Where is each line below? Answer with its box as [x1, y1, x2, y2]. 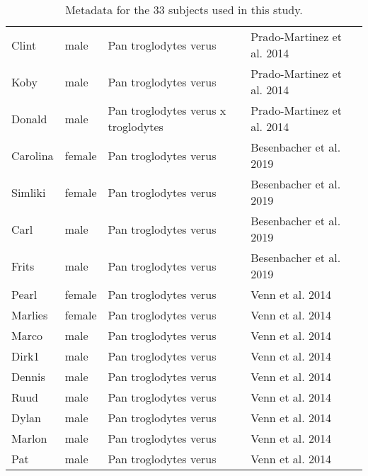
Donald [11, 110, 47, 127]
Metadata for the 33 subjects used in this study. [65, 1, 303, 18]
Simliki [11, 183, 46, 200]
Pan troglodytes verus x [108, 102, 226, 118]
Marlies [11, 307, 48, 323]
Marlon [11, 430, 47, 446]
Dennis [11, 368, 45, 385]
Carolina [11, 147, 54, 164]
